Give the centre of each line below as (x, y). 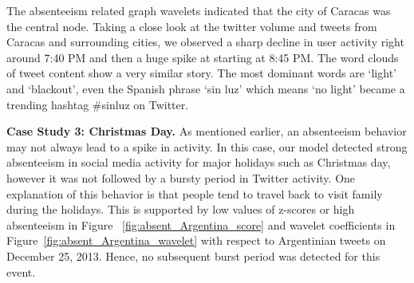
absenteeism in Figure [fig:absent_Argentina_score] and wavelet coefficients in (201, 224)
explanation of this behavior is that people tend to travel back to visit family (195, 193)
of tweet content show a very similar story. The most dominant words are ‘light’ (201, 73)
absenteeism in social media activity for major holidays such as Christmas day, (199, 162)
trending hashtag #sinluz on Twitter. (98, 104)
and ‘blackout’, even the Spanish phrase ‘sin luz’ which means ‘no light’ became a (206, 88)
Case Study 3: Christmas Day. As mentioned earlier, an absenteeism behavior (207, 131)
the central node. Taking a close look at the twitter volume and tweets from (192, 26)
